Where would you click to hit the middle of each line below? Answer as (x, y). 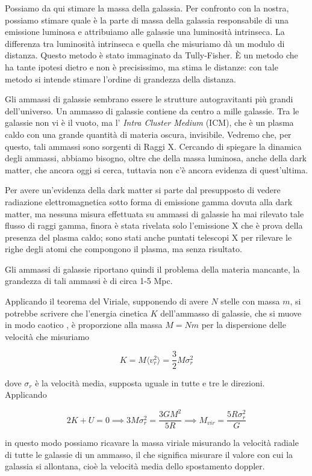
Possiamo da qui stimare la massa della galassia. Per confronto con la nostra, (147, 8)
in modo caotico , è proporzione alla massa (84, 325)
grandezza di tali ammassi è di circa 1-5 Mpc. (89, 281)
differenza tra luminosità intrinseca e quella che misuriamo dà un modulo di (145, 43)
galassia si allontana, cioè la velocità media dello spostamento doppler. (135, 466)
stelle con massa (250, 301)
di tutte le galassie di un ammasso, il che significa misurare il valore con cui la (149, 454)
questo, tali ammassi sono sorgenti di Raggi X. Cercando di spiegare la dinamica (153, 146)
